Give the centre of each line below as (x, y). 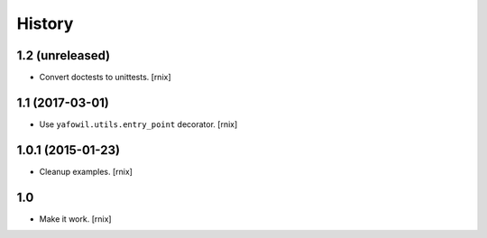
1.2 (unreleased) (64, 55)
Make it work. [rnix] (75, 219)
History (45, 23)
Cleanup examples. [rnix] (86, 171)
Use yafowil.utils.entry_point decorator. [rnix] (138, 124)
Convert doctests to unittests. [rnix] (105, 78)
